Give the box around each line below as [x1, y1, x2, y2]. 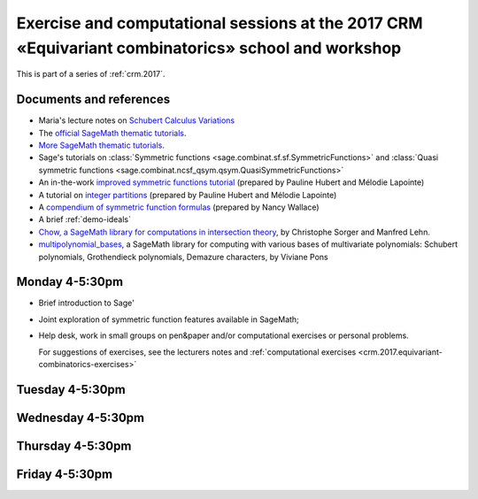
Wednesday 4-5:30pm [16, 410, 145, 425]
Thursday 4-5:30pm [16, 438, 132, 453]
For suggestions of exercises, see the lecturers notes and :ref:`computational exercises [38, 346, 357, 357]
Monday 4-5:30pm [16, 274, 124, 289]
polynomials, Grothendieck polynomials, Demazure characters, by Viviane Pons [38, 251, 328, 262]
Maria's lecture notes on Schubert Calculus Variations [38, 115, 235, 126]
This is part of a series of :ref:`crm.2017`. [16, 69, 166, 80]
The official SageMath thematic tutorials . [38, 127, 187, 138]
